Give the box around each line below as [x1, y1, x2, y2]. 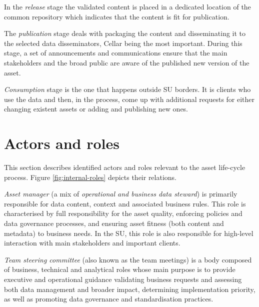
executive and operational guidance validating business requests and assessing [4, 274, 242, 284]
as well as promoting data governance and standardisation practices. [4, 293, 213, 304]
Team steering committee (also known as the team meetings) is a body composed [4, 254, 252, 264]
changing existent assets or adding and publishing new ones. [4, 103, 188, 114]
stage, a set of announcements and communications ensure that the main [4, 47, 227, 58]
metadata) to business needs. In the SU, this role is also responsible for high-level [4, 227, 253, 238]
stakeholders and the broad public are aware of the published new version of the [4, 57, 249, 67]
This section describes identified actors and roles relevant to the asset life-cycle [4, 162, 245, 172]
